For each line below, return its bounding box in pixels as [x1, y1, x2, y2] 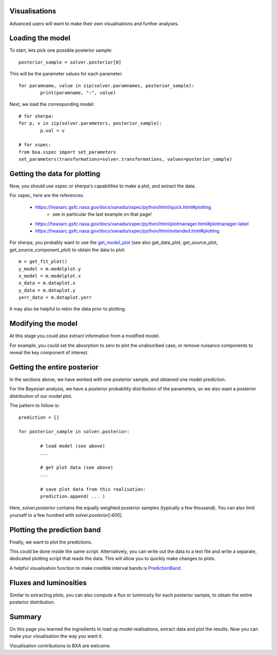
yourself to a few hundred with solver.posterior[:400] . [9, 512, 123, 518]
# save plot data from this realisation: [40, 486, 146, 492]
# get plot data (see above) [40, 465, 114, 471]
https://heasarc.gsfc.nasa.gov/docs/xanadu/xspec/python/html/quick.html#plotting [35, 204, 211, 210]
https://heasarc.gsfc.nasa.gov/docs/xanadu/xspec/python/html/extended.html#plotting [35, 227, 220, 234]
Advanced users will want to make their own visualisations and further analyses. [9, 21, 179, 27]
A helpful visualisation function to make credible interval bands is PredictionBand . [9, 565, 182, 571]
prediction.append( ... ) [40, 493, 105, 499]
